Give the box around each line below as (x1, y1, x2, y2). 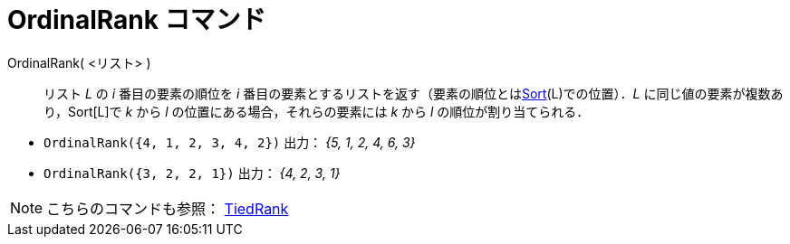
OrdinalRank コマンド (7, 5, 266, 35)
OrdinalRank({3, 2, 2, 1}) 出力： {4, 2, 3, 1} (43, 164, 341, 181)
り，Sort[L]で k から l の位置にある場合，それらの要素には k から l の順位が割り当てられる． (43, 103, 590, 119)
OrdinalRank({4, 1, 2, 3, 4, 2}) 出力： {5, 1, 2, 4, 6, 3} (43, 134, 416, 150)
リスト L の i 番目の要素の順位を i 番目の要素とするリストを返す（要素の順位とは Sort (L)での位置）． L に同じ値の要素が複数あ (43, 85, 784, 101)
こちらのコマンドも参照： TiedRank (46, 199, 289, 218)
